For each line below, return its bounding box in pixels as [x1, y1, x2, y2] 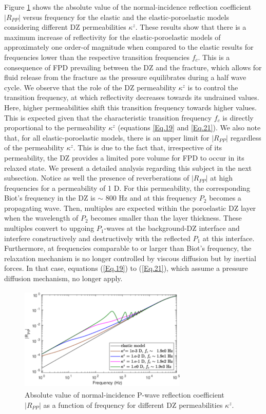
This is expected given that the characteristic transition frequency [4, 112, 212, 123]
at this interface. [202, 232, 255, 243]
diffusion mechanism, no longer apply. [4, 273, 123, 284]
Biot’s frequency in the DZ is [4, 192, 96, 203]
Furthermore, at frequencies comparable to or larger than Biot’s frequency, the [4, 243, 252, 253]
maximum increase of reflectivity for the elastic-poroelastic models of [4, 31, 221, 42]
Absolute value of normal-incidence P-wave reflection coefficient [25, 389, 224, 400]
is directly [222, 112, 254, 123]
